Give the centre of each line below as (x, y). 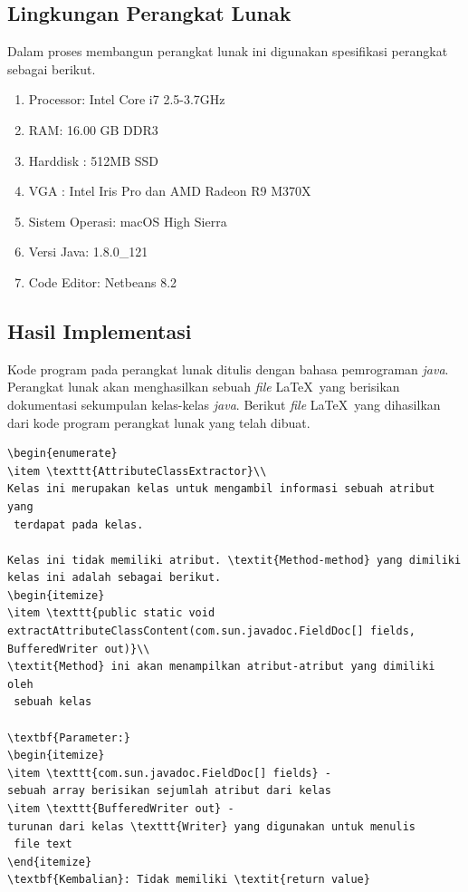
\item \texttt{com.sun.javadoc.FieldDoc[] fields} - (169, 773)
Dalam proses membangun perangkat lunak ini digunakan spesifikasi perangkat (228, 51)
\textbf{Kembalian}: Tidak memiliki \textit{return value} (189, 880)
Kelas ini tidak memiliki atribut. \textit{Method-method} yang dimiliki (234, 560)
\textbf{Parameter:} (69, 737)
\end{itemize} (50, 862)
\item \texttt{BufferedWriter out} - (121, 809)
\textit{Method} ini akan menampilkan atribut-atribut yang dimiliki (221, 667)
